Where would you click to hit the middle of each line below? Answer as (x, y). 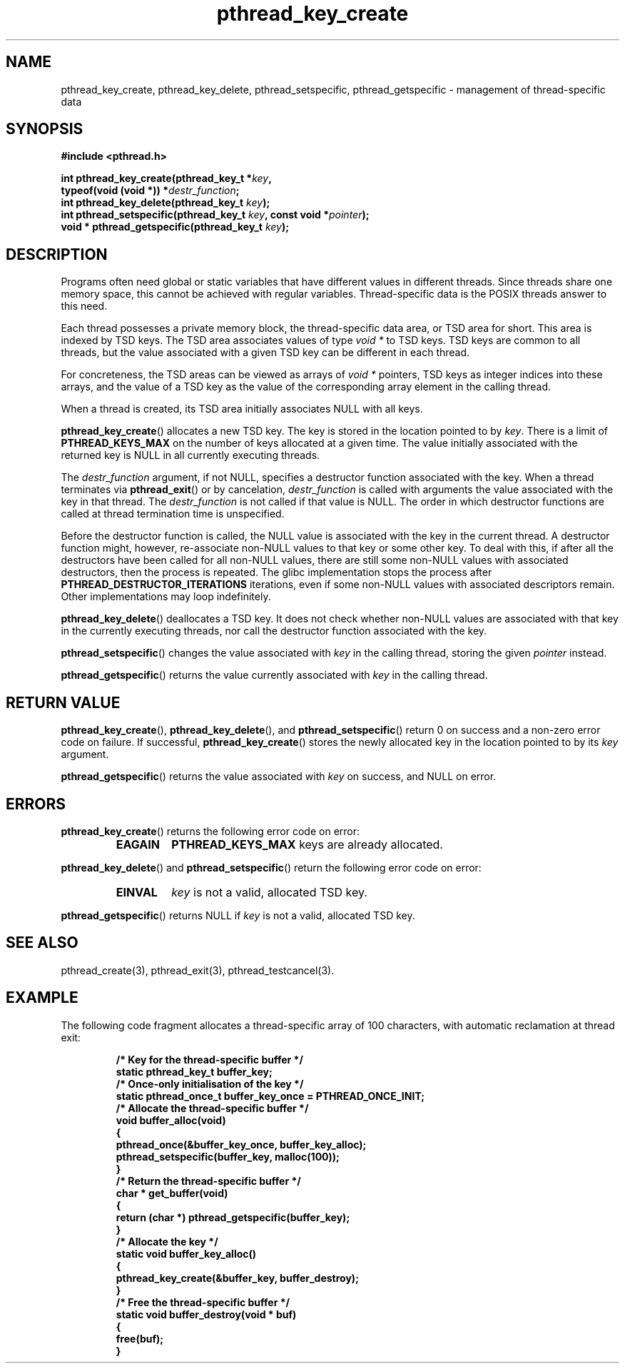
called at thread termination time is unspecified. (173, 514)
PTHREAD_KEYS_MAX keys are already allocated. (307, 844)
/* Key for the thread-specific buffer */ (209, 1059)
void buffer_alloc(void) (171, 1120)
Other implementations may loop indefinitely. (166, 597)
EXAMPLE (42, 998)
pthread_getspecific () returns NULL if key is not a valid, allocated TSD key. (238, 915)
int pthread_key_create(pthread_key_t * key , (166, 178)
